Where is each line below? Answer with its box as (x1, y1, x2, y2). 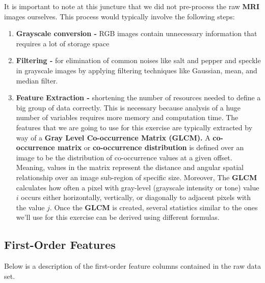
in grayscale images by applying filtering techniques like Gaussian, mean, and (16, 65, 257, 75)
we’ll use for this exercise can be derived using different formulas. (16, 212, 220, 222)
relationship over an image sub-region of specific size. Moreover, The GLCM (16, 172, 257, 182)
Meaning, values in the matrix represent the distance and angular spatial (16, 162, 244, 173)
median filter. (16, 75, 58, 86)
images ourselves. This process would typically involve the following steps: (4, 11, 235, 21)
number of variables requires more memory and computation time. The (16, 112, 238, 123)
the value (16, 202, 45, 212)
